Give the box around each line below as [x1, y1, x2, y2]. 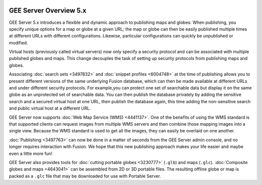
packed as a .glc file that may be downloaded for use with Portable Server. [9, 173, 161, 179]
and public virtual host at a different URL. [9, 105, 91, 111]
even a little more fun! [9, 150, 53, 156]
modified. [9, 39, 28, 46]
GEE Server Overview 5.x [9, 6, 87, 15]
